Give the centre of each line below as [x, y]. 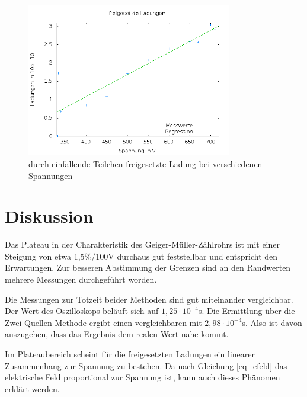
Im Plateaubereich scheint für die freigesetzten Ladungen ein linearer [130, 354]
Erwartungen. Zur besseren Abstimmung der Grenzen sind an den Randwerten [148, 268]
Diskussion [49, 216]
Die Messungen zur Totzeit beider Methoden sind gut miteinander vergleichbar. [149, 299]
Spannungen [51, 175]
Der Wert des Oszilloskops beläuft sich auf [82, 311]
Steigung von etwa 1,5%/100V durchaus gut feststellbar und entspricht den [141, 256]
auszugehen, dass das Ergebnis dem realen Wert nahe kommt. [117, 334]
